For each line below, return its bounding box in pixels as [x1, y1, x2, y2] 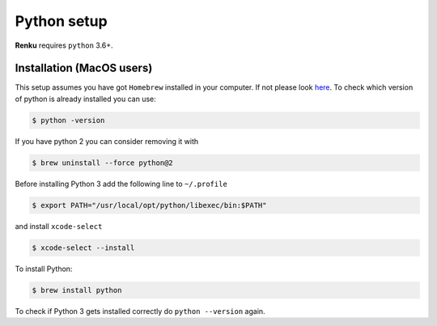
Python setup [15, 12, 108, 30]
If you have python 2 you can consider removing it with [15, 136, 199, 146]
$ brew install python [32, 286, 122, 294]
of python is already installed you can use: [15, 94, 157, 104]
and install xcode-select [15, 221, 103, 231]
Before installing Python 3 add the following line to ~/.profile [15, 179, 228, 188]
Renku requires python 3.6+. [15, 40, 113, 50]
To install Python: [15, 264, 73, 273]
